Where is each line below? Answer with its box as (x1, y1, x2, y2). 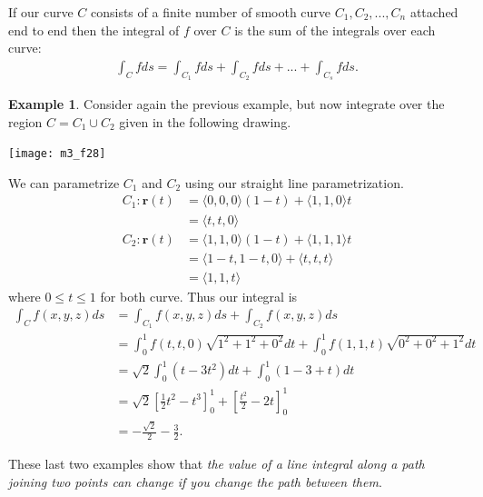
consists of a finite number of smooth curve (90, 3, 331, 21)
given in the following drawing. (119, 112, 291, 131)
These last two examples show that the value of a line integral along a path (8, 453, 425, 472)
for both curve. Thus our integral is (100, 286, 298, 305)
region (8, 112, 43, 131)
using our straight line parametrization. (184, 173, 404, 192)
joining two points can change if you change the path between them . (8, 472, 382, 491)
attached (409, 3, 458, 21)
